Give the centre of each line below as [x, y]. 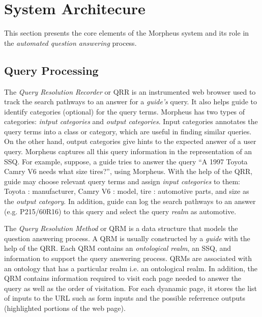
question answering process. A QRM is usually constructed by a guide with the [127, 238]
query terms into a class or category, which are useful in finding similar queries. [128, 131]
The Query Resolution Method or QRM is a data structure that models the [121, 228]
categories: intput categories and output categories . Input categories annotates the [131, 121]
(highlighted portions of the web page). [65, 308]
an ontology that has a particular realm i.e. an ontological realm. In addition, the [131, 268]
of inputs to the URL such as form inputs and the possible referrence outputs [125, 298]
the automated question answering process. [70, 42]
